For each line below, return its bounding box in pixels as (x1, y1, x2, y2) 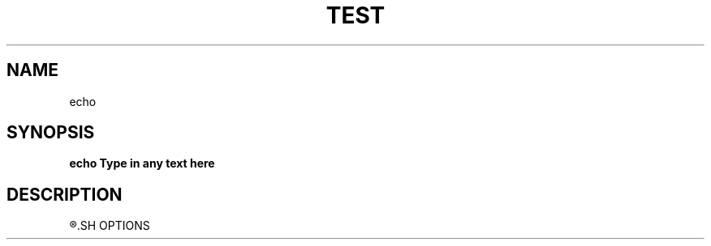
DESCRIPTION (6, 184, 123, 205)
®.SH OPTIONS (69, 218, 150, 233)
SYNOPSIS (6, 122, 95, 143)
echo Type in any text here (69, 156, 215, 171)
